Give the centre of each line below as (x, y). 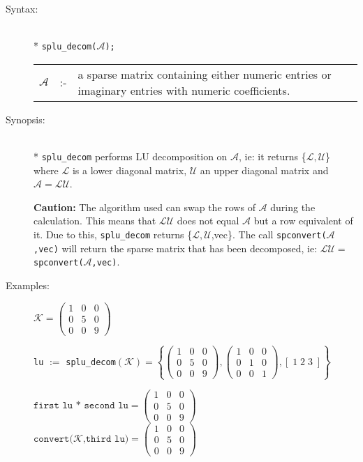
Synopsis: (25, 119)
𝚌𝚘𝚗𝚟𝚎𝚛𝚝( (53, 439)
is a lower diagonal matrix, (129, 170)
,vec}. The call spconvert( (269, 234)
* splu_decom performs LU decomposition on (131, 156)
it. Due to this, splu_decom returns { (113, 234)
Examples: (28, 285)
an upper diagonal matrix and (264, 170)
